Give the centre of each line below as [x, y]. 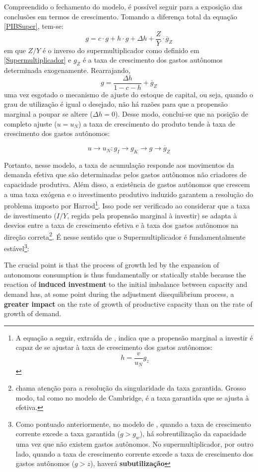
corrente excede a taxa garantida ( [68, 434]
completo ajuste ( [31, 123]
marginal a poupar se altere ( [48, 114]
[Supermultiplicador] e [38, 60]
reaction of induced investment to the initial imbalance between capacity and [126, 284]
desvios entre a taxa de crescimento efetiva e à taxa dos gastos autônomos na [121, 225]
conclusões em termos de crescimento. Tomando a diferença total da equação [121, 16]
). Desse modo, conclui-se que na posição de [182, 114]
